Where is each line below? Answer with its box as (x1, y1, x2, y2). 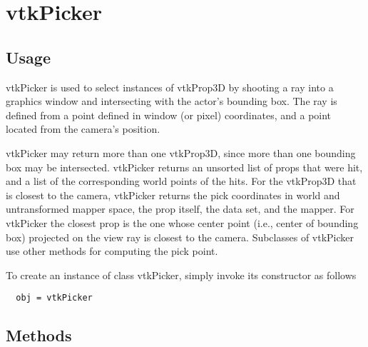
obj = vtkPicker (16, 293, 93, 303)
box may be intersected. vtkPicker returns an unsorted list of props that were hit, (6, 159, 363, 174)
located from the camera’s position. (6, 121, 160, 136)
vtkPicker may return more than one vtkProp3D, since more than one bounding (6, 145, 356, 160)
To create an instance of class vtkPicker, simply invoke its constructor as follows (6, 267, 357, 282)
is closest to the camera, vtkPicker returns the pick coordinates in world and (6, 187, 340, 202)
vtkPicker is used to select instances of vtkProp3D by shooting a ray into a (6, 79, 334, 94)
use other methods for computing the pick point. (6, 243, 218, 258)
